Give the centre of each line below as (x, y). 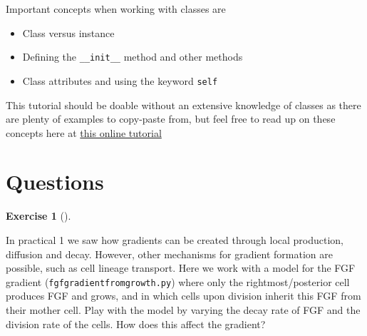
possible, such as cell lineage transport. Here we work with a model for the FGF (181, 268)
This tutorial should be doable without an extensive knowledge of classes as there (183, 105)
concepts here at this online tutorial (84, 132)
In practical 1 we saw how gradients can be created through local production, (175, 240)
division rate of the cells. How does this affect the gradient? (136, 324)
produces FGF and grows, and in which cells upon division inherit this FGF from (183, 296)
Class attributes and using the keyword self (120, 80)
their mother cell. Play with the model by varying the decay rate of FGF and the (183, 310)
